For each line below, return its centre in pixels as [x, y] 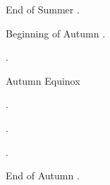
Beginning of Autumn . [56, 33]
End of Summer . [43, 9]
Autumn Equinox [43, 80]
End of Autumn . [43, 175]
